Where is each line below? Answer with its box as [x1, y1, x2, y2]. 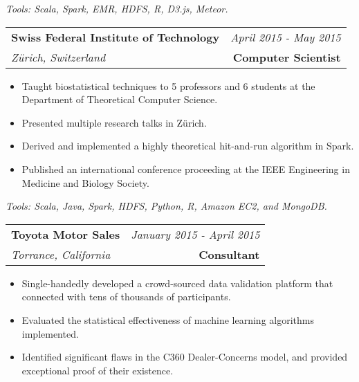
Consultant [199, 246, 260, 262]
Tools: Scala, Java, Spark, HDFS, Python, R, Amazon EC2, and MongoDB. [6, 199, 327, 213]
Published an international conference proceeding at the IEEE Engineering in [21, 161, 350, 176]
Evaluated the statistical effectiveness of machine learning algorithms [21, 312, 314, 327]
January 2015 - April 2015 [131, 226, 260, 242]
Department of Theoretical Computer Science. [21, 92, 218, 107]
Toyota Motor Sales [11, 226, 120, 242]
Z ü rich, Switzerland [11, 48, 106, 65]
